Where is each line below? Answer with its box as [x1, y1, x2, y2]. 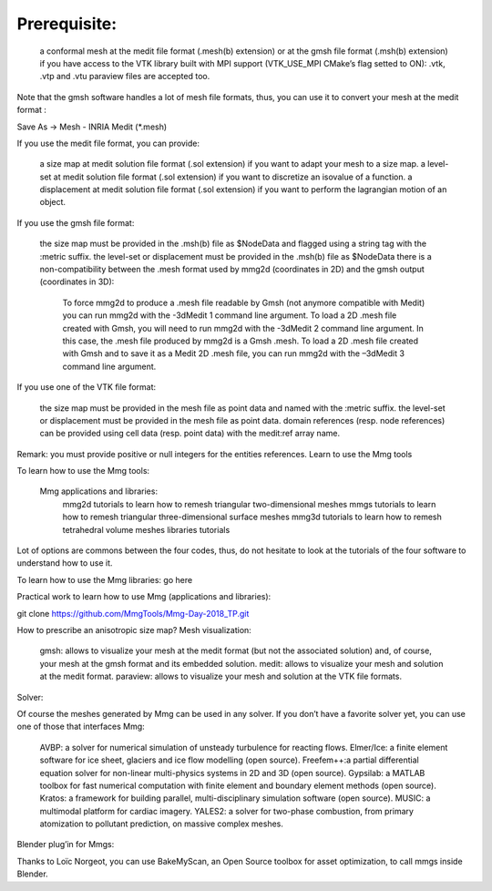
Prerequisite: [16, 14, 118, 34]
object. [39, 197, 67, 208]
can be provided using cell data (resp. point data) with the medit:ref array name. [39, 428, 341, 439]
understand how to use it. [16, 558, 113, 568]
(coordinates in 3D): [39, 276, 115, 287]
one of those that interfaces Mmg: [16, 721, 145, 732]
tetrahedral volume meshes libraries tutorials [62, 524, 231, 535]
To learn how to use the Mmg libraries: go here [16, 574, 193, 585]
